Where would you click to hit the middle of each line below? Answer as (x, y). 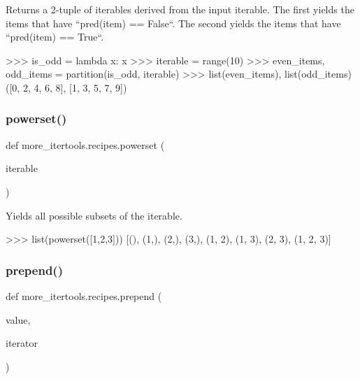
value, (18, 319)
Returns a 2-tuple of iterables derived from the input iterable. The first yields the (180, 9)
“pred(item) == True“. (55, 37)
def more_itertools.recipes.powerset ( (85, 144)
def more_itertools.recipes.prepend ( (84, 295)
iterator (22, 343)
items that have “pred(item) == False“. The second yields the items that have (173, 23)
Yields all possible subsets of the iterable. (94, 215)
